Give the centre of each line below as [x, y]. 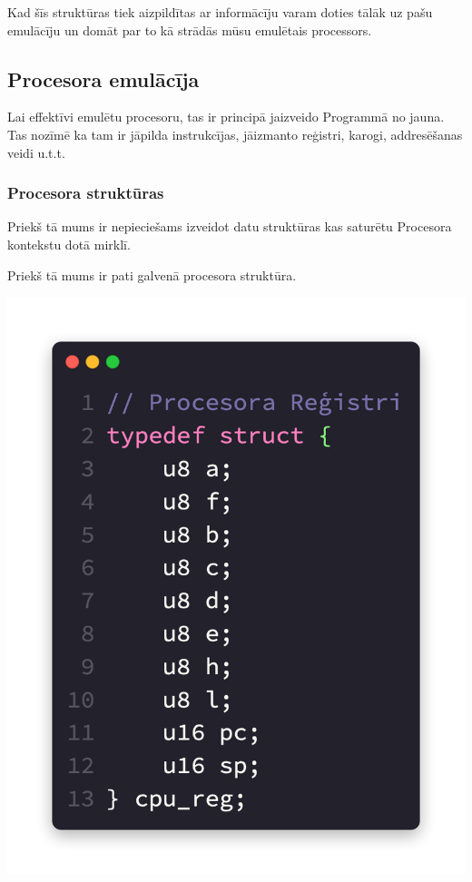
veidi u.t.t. [36, 152]
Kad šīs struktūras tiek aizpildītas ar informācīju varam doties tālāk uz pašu [220, 12]
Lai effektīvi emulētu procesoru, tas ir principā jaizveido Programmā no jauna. [226, 117]
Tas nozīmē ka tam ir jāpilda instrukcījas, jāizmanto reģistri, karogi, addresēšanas [235, 134]
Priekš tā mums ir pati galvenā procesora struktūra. [152, 274]
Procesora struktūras [86, 193]
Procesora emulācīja [103, 78]
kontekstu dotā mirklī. [69, 244]
